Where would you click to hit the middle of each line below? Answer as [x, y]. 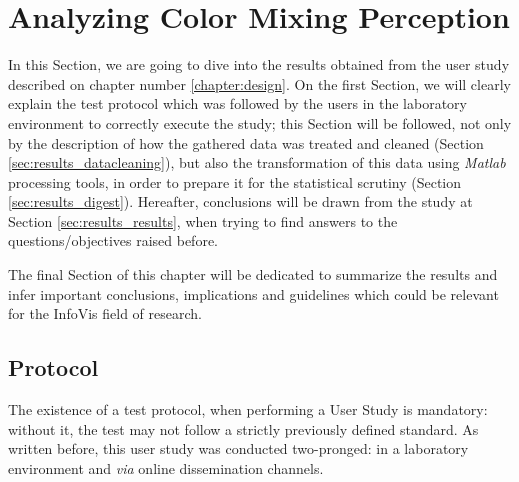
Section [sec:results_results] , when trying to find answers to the [203, 220]
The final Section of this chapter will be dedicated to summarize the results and [253, 274]
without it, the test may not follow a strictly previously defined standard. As [243, 428]
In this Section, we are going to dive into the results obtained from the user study [259, 64]
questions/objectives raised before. [113, 240]
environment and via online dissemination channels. [166, 467]
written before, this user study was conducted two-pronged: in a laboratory [238, 448]
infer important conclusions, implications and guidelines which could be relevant [253, 293]
